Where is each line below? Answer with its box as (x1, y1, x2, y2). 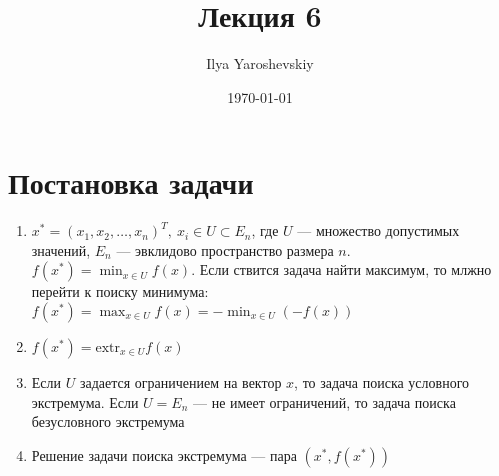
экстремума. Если (31, 391, 139, 412)
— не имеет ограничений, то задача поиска (192, 391, 456, 412)
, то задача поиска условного (294, 372, 470, 393)
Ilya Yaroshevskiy (206, 53, 314, 74)
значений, (31, 239, 91, 260)
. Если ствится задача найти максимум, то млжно (191, 259, 492, 280)
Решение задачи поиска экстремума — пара (31, 444, 297, 465)
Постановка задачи (8, 162, 254, 203)
